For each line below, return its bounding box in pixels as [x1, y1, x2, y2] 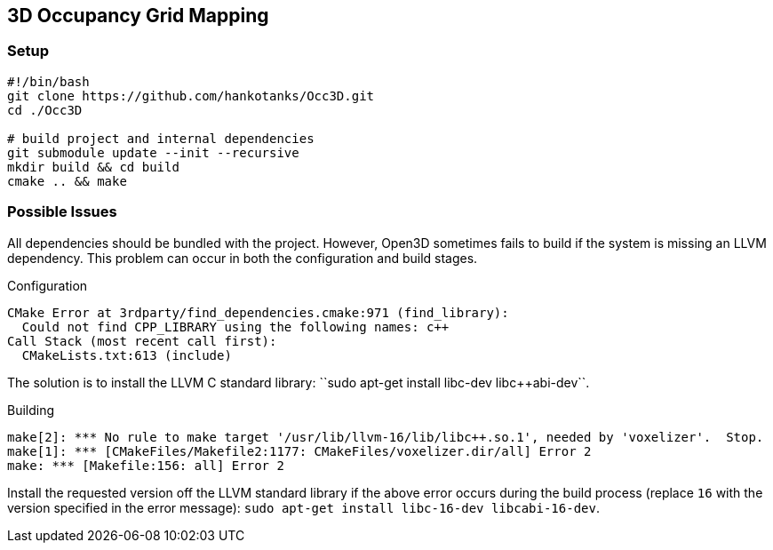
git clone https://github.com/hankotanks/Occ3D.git [7, 88, 375, 103]
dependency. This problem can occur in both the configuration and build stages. [7, 250, 478, 266]
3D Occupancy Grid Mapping [7, 4, 269, 27]
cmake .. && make [7, 173, 127, 188]
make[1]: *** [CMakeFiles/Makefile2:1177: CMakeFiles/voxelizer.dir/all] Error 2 [7, 443, 592, 458]
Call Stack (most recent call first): [7, 333, 277, 348]
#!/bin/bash [7, 74, 90, 89]
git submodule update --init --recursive [7, 145, 299, 160]
